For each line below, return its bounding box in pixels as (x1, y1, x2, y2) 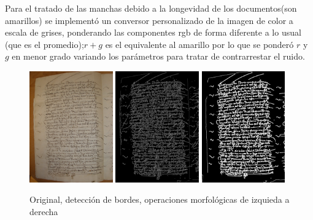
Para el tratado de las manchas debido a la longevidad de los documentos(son (5, 2, 297, 14)
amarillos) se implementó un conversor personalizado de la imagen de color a (5, 14, 293, 26)
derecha (29, 205, 58, 218)
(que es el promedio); (5, 37, 84, 50)
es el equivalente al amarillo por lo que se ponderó (105, 37, 294, 50)
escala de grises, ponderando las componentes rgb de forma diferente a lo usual (5, 26, 301, 39)
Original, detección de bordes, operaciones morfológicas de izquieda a (29, 193, 290, 206)
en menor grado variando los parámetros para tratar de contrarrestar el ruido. (12, 50, 305, 63)
